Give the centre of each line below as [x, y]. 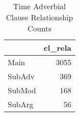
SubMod [22, 90]
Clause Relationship [39, 17]
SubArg [20, 104]
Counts [39, 28]
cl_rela [57, 48]
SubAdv [21, 76]
